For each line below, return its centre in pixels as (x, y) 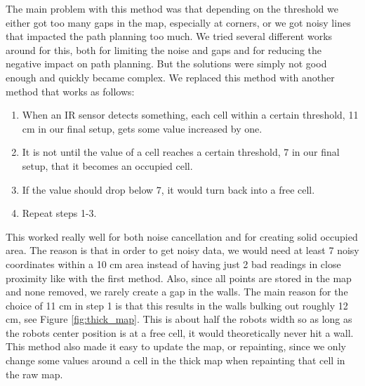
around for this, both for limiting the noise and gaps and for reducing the (164, 49)
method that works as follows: (70, 91)
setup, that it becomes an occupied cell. (107, 165)
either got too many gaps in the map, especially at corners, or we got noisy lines (178, 22)
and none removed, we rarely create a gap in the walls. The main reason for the (177, 292)
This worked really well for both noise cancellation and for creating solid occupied (182, 236)
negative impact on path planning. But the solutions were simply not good (166, 64)
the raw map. (34, 374)
